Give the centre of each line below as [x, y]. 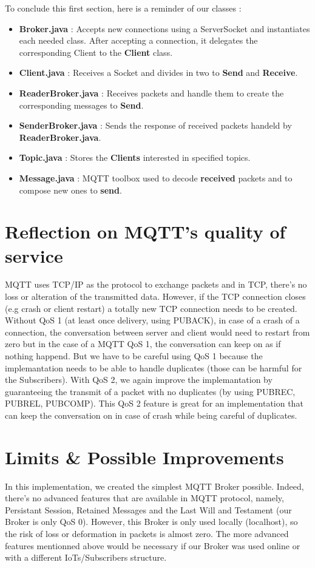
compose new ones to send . [70, 190]
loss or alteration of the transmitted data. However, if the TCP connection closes [155, 296]
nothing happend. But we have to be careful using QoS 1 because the [134, 356]
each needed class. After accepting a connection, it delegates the [138, 40]
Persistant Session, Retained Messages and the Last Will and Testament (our [148, 509]
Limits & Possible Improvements [144, 457]
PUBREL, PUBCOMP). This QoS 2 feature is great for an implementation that [154, 403]
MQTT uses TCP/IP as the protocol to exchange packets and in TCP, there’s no [156, 284]
